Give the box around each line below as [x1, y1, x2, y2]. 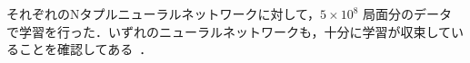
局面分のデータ [363, 4, 453, 22]
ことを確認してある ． [18, 40, 153, 58]
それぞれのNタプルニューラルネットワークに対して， [6, 4, 321, 22]
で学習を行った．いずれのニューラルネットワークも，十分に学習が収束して [6, 22, 452, 40]
